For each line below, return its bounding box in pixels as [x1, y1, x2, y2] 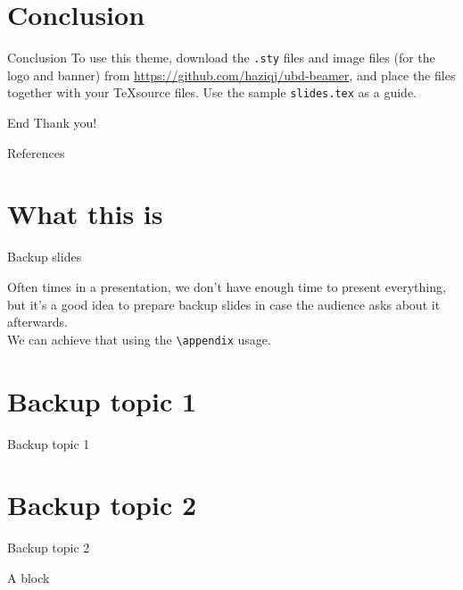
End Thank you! [7, 113, 97, 132]
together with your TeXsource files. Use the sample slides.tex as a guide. [7, 83, 417, 102]
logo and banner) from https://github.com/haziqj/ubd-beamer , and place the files [7, 65, 456, 84]
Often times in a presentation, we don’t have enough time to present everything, [7, 277, 446, 295]
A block [7, 568, 50, 586]
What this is [7, 195, 163, 232]
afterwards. [7, 312, 68, 331]
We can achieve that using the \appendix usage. [7, 329, 271, 348]
